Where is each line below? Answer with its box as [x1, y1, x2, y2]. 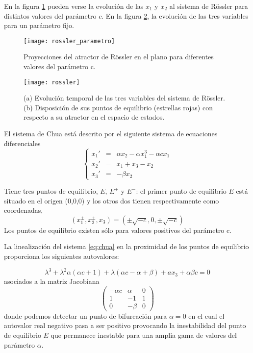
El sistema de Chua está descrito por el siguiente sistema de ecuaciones [4, 128, 218, 139]
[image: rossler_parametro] [24, 37, 115, 45]
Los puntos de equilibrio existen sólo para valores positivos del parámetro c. [4, 225, 232, 235]
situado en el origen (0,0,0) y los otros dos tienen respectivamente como [4, 195, 219, 205]
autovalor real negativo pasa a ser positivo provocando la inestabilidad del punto [4, 320, 246, 330]
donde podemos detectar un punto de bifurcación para [4, 310, 167, 321]
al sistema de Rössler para [169, 1, 248, 11]
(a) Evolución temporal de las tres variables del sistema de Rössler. [24, 93, 225, 103]
